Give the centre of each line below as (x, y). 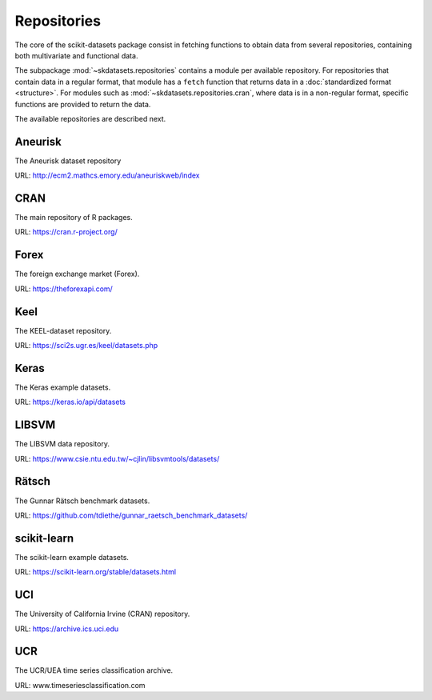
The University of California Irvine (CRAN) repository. (102, 614)
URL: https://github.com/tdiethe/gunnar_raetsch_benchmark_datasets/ (131, 515)
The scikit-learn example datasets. (72, 557)
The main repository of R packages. (74, 218)
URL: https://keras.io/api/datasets (70, 402)
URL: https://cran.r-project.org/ (66, 232)
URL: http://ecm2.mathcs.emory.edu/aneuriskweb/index (107, 175)
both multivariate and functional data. (76, 55)
